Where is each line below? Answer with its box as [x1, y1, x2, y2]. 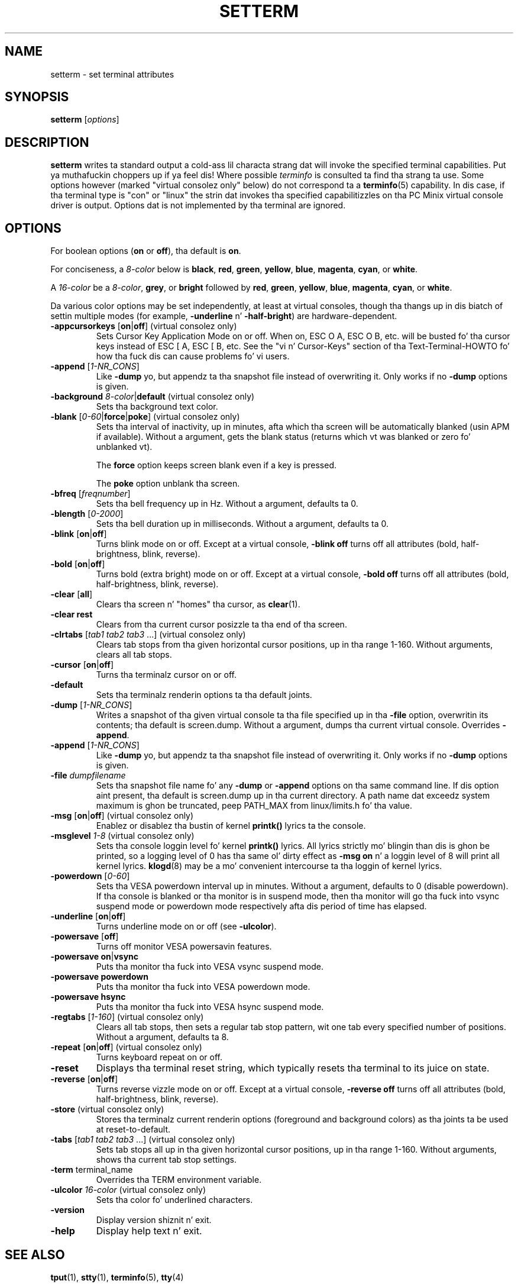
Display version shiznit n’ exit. [96, 1215, 212, 1225]
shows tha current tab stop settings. [96, 1154, 237, 1165]
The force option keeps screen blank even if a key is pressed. [96, 460, 337, 471]
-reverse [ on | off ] [50, 1074, 118, 1085]
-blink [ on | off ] [50, 529, 107, 539]
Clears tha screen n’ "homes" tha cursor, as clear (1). [96, 599, 300, 610]
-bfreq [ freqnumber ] [50, 488, 131, 499]
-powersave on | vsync [50, 951, 139, 962]
